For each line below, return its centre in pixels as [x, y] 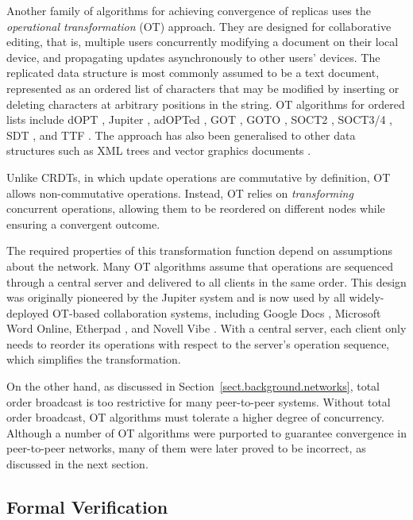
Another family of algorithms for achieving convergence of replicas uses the [189, 10]
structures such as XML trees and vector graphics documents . [159, 150]
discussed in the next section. [77, 464]
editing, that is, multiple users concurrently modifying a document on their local [203, 42]
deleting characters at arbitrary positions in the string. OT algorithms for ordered [206, 104]
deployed [28, 312]
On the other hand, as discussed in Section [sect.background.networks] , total [193, 386]
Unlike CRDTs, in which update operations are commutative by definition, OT [199, 177]
